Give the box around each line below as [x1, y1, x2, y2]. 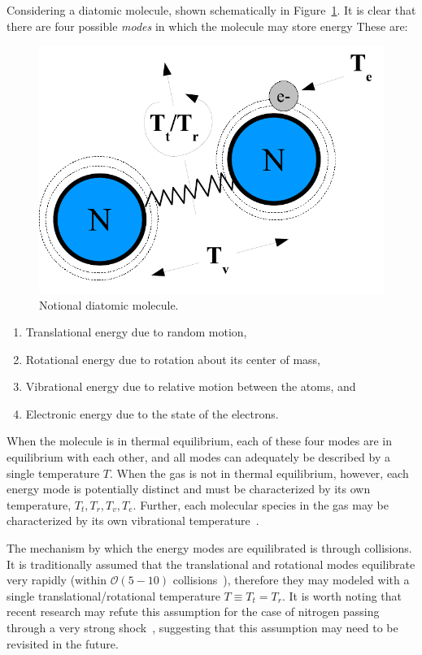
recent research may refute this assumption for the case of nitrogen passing [7, 603, 380, 620]
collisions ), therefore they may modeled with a [172, 571, 410, 588]
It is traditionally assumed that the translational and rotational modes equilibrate [7, 555, 415, 572]
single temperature [7, 464, 100, 481]
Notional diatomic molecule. [39, 296, 179, 313]
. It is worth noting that [281, 587, 402, 604]
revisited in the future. [7, 635, 119, 652]
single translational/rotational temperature [7, 587, 220, 604]
